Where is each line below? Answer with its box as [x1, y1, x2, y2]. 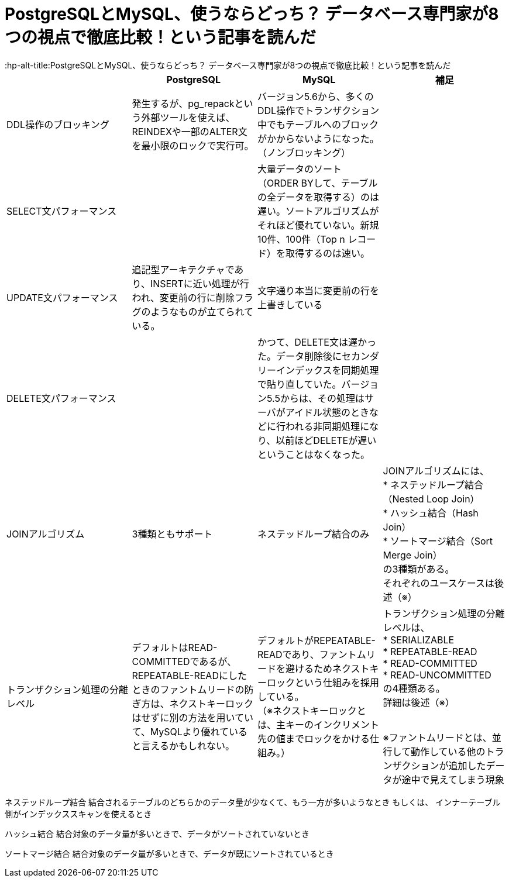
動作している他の [411, 745, 486, 757]
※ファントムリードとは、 [383, 731, 492, 743]
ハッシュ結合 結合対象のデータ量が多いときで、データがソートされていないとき [5, 828, 309, 839]
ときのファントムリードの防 [132, 683, 254, 695]
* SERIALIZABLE [383, 633, 455, 646]
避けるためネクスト [286, 662, 370, 674]
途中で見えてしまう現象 [401, 773, 504, 785]
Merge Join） [383, 549, 442, 561]
